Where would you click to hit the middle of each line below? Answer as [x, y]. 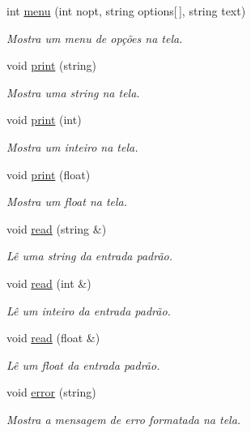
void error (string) [51, 392]
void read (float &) [53, 338]
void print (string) [52, 65]
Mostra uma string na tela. [73, 92]
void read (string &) [57, 228]
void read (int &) [49, 283]
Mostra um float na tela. [67, 201]
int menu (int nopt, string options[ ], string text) [126, 11]
